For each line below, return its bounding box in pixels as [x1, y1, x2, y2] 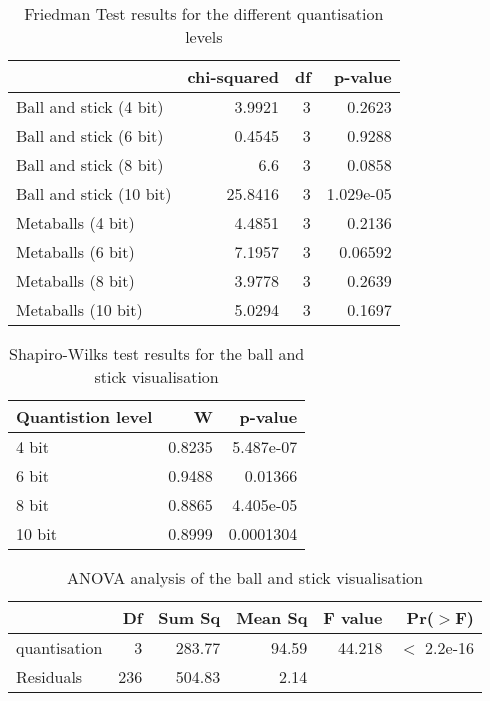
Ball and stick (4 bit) [16, 95, 164, 118]
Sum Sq [158, 606, 221, 629]
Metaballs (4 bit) [16, 211, 135, 234]
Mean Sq [236, 606, 308, 629]
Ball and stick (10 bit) [16, 182, 172, 205]
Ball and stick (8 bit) [16, 153, 164, 176]
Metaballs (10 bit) [16, 298, 143, 321]
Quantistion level [16, 405, 153, 428]
